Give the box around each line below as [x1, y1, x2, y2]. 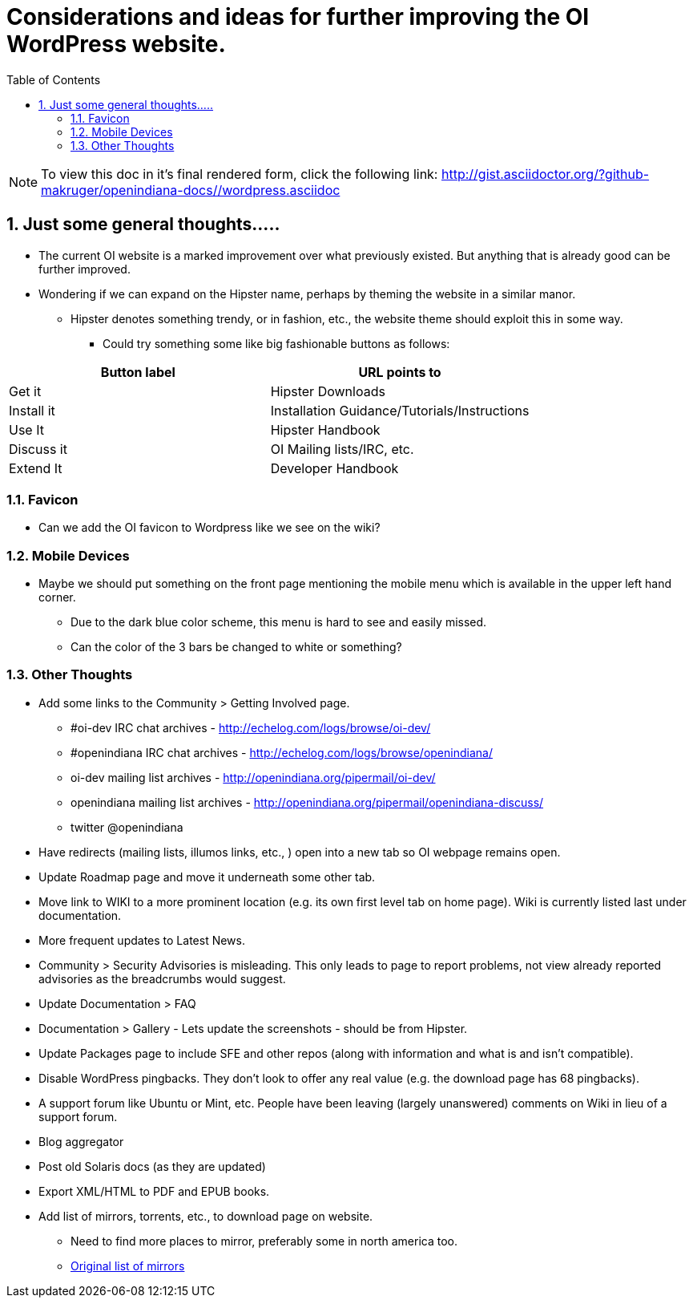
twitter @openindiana [71, 820, 183, 834]
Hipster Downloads [270, 383, 385, 399]
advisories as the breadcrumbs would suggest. [38, 971, 286, 986]
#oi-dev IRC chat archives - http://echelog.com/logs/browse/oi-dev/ [71, 720, 431, 735]
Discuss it [9, 440, 67, 457]
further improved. [38, 261, 131, 276]
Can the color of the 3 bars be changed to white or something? [71, 640, 402, 654]
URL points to [358, 363, 441, 380]
